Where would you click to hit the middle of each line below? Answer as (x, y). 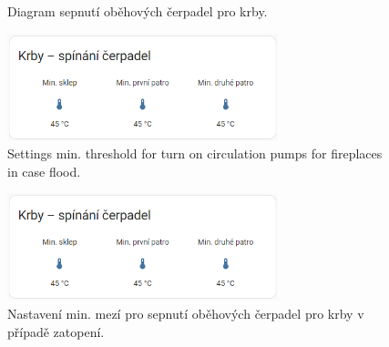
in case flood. (44, 171)
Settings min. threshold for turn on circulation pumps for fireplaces (195, 153)
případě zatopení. (56, 331)
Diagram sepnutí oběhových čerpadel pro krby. (138, 11)
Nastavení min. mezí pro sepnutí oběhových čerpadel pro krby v (186, 313)
